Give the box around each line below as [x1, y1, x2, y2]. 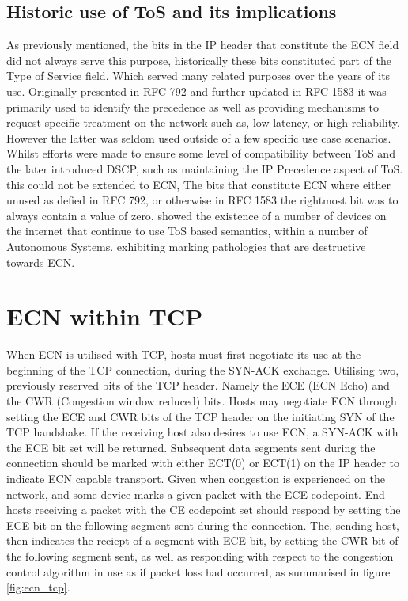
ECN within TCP [6, 300, 203, 333]
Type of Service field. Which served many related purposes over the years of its [6, 67, 391, 84]
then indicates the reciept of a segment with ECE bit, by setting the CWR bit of [6, 532, 399, 549]
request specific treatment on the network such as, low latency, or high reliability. [6, 114, 400, 131]
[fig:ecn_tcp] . [6, 579, 70, 595]
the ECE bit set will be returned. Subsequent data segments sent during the [6, 439, 376, 455]
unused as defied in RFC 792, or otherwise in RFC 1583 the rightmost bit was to [6, 192, 399, 208]
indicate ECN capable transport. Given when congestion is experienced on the [6, 470, 385, 486]
